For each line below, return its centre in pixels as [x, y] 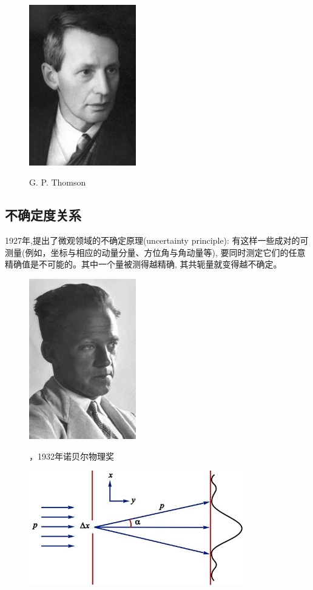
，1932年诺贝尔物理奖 [72, 456]
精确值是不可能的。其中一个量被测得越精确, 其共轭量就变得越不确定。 [143, 264]
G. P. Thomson [58, 182]
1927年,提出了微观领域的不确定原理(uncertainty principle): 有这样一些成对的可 [157, 240]
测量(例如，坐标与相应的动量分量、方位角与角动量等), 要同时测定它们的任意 [155, 252]
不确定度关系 [43, 215]
